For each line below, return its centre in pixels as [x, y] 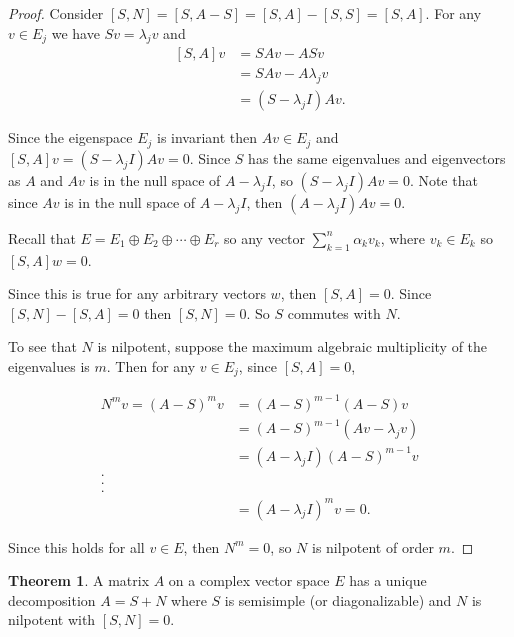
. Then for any [151, 365]
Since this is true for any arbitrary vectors [137, 293]
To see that [42, 346]
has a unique [388, 580]
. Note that [443, 179]
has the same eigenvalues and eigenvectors [377, 157]
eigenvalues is [49, 365]
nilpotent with [52, 619]
